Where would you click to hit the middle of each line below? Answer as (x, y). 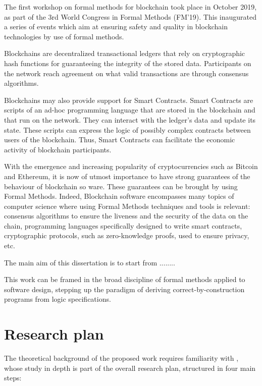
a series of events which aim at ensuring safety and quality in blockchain (116, 26)
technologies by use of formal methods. (64, 36)
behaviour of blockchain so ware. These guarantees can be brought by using (121, 186)
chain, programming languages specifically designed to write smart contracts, (123, 225)
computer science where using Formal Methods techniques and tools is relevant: (127, 206)
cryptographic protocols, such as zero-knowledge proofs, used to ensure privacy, (127, 235)
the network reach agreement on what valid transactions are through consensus (126, 73)
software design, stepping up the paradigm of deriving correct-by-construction (124, 289)
